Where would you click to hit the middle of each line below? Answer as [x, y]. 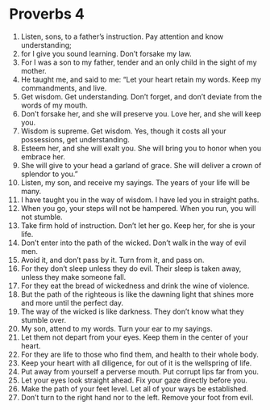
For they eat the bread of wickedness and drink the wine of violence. [135, 285]
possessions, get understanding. [75, 139]
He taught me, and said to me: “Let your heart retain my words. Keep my [141, 79]
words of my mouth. [54, 105]
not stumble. [42, 217]
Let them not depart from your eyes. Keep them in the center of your [135, 337]
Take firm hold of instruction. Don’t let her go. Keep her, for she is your [138, 225]
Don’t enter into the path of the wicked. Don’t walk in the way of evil [133, 243]
